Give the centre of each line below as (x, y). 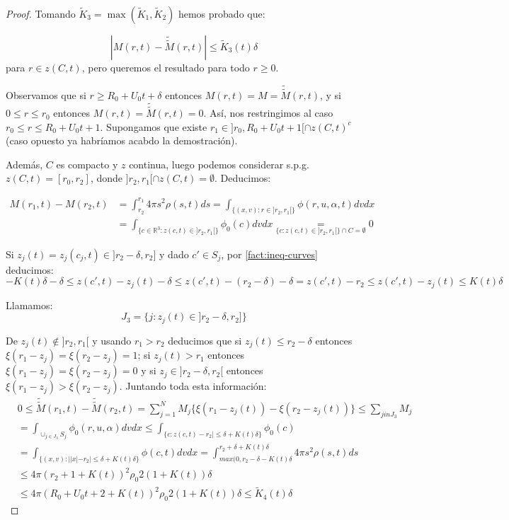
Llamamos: (29, 305)
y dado (174, 254)
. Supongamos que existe (154, 126)
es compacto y (87, 164)
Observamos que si (46, 95)
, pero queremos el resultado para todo (166, 67)
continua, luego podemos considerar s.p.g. (219, 164)
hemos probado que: (222, 13)
